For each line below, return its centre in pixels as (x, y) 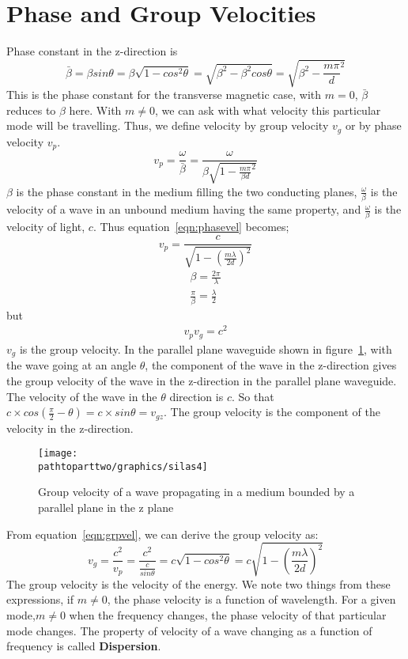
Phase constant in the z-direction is (92, 51)
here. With (95, 110)
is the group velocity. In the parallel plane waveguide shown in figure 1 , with (206, 348)
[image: (58, 454)
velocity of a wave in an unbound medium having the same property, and (184, 209)
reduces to (31, 110)
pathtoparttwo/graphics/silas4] (123, 466)
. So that (253, 396)
